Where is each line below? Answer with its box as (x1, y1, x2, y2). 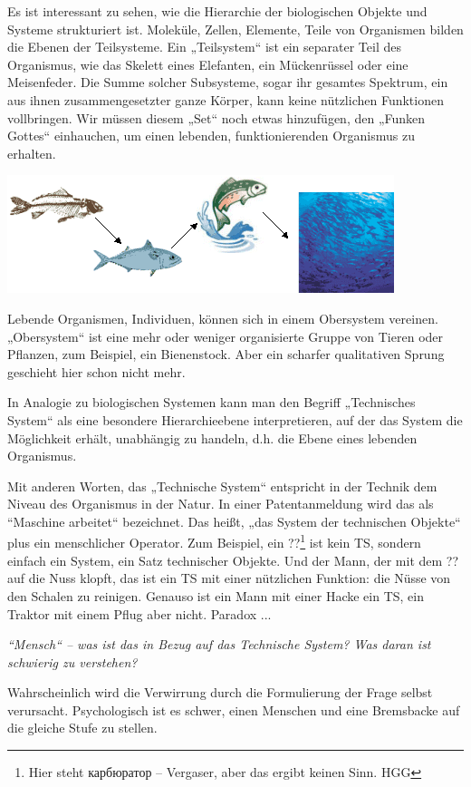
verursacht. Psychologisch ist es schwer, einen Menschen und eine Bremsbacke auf (7, 700, 460, 719)
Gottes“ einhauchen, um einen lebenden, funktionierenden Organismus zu (7, 126, 416, 145)
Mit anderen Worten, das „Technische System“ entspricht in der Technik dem (7, 476, 437, 495)
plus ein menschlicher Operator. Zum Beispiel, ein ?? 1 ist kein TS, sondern (7, 530, 421, 552)
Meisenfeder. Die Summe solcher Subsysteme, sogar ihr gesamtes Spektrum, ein (7, 73, 448, 92)
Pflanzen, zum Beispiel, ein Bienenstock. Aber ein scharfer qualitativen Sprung (7, 345, 445, 364)
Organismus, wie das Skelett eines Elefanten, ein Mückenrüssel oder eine (7, 54, 409, 73)
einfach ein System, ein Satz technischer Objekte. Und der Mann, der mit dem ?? (7, 550, 459, 569)
